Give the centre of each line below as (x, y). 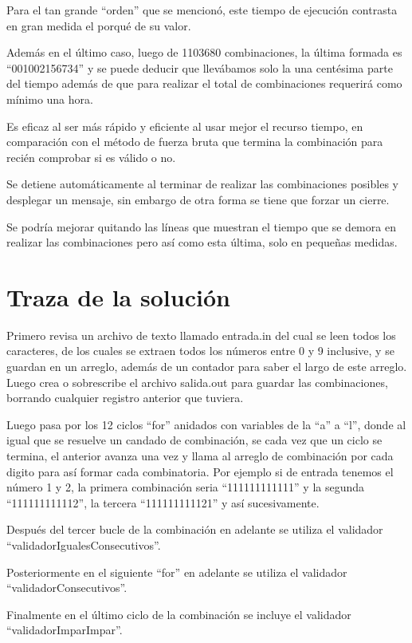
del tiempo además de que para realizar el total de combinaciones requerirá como (204, 83)
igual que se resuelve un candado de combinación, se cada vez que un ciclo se (194, 440)
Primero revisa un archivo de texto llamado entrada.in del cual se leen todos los (201, 335)
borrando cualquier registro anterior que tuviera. (125, 398)
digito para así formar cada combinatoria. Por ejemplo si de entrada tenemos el (200, 471)
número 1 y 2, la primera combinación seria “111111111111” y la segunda (186, 487)
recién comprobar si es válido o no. (91, 157)
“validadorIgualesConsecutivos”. (84, 544)
